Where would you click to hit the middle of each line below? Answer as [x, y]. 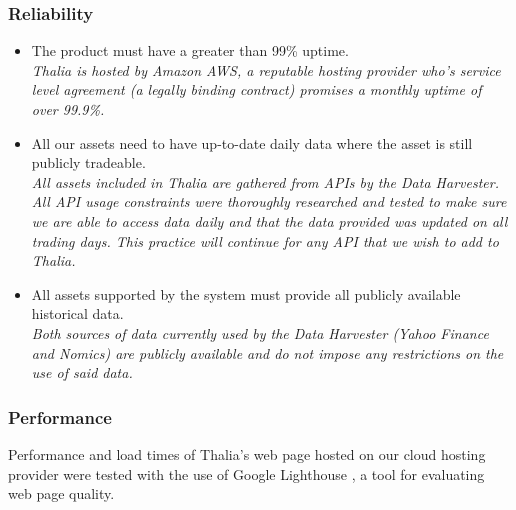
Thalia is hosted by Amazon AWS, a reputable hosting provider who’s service [266, 69]
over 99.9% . [68, 109]
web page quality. [61, 493]
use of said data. [82, 372]
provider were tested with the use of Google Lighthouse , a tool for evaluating [246, 473]
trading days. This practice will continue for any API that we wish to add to [265, 240]
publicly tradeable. [88, 162]
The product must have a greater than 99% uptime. [190, 50]
